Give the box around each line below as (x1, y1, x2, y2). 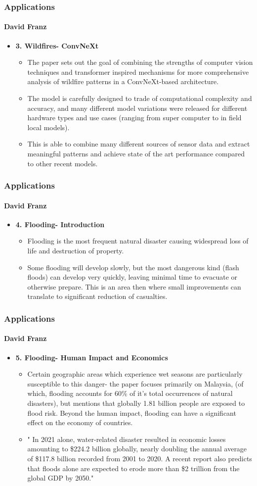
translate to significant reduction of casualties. (27, 291, 168, 301)
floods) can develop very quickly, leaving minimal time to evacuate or (27, 272, 238, 282)
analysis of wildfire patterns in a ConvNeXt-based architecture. (27, 76, 219, 87)
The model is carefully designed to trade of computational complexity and (27, 93, 252, 103)
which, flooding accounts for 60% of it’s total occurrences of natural (27, 388, 233, 398)
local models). (27, 122, 70, 132)
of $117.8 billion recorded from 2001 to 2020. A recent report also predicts (27, 453, 252, 463)
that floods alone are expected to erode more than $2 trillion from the (27, 463, 240, 473)
